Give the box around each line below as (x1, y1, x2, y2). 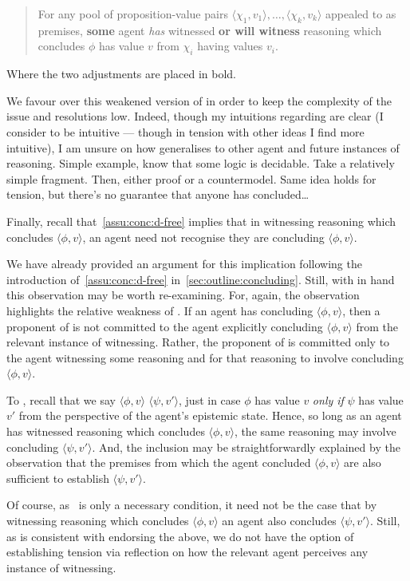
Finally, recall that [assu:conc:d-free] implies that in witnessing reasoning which (6, 212, 396, 229)
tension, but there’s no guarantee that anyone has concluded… (6, 186, 309, 203)
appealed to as (325, 6, 396, 22)
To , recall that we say (6, 391, 116, 408)
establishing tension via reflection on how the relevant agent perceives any (6, 543, 369, 560)
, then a (342, 302, 380, 318)
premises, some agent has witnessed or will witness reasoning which (37, 22, 382, 38)
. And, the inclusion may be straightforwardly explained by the (92, 438, 400, 455)
